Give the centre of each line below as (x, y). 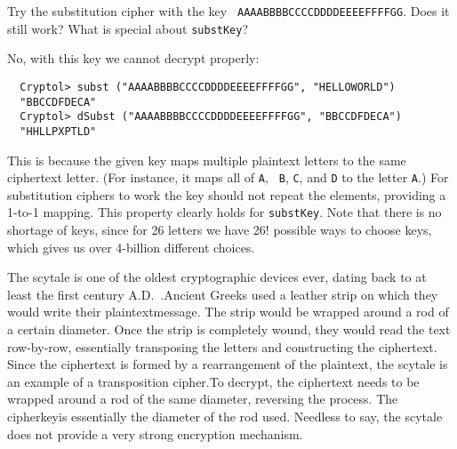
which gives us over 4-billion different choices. (131, 247)
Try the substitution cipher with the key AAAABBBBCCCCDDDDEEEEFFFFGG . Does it (228, 11)
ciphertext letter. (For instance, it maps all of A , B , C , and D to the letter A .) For (228, 177)
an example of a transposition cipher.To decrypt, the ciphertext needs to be (213, 381)
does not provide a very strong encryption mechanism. (155, 433)
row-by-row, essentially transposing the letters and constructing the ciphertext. (222, 346)
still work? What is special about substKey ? (128, 28)
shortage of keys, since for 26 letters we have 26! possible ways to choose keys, (220, 230)
